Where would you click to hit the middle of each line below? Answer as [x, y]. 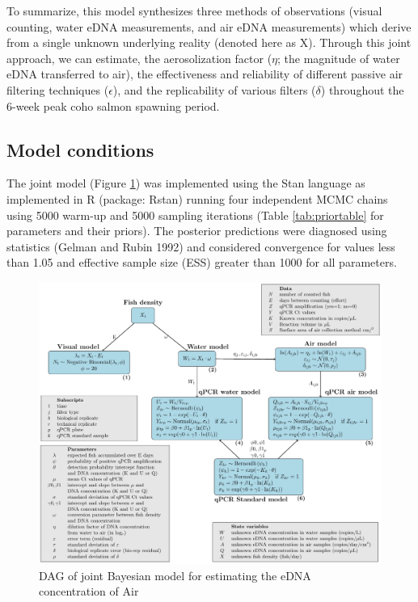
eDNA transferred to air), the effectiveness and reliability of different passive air [205, 74]
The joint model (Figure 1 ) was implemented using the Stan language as [186, 183]
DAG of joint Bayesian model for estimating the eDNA [175, 575]
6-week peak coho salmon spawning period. [113, 105]
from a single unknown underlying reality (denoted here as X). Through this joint [209, 42]
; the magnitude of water [339, 58]
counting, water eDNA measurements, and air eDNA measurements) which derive [209, 26]
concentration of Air [89, 591]
